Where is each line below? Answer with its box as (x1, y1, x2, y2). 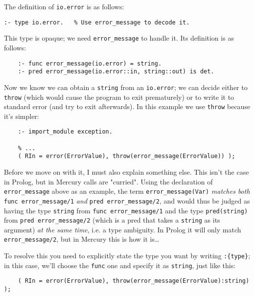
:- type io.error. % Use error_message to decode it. (4, 19, 190, 26)
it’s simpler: (4, 111, 39, 121)
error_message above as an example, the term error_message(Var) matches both (4, 186, 250, 196)
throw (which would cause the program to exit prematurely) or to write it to (4, 91, 234, 102)
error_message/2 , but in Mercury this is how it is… (4, 234, 160, 244)
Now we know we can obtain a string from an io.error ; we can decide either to (4, 82, 248, 92)
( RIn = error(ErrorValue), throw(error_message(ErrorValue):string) (18, 277, 250, 285)
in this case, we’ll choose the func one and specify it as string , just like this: (4, 260, 236, 270)
